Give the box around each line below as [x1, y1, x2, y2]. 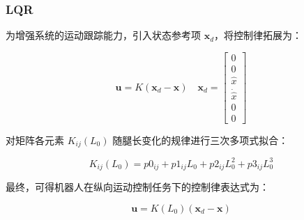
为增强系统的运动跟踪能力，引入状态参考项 [6, 28, 201, 42]
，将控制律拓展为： [214, 28, 303, 42]
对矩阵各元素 [6, 132, 64, 147]
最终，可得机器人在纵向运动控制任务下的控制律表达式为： [6, 180, 269, 194]
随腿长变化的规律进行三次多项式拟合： [112, 132, 289, 147]
